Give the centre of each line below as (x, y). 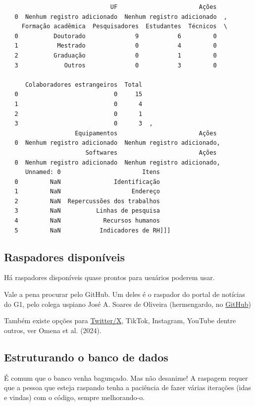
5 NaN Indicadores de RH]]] (93, 230)
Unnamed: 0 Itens (92, 172)
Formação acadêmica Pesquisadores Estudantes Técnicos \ (125, 27)
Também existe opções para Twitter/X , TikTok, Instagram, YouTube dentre (120, 320)
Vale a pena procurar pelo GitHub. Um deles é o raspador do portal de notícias (125, 294)
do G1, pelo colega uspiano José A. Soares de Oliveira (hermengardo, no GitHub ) (127, 304)
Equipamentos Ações (146, 133)
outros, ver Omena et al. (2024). (53, 330)
